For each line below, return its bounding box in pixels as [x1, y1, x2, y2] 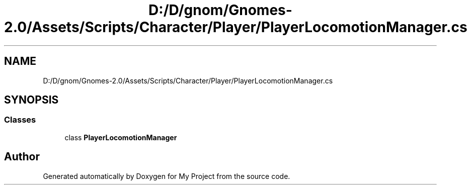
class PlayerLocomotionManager [64, 133, 177, 142]
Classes [4, 115, 36, 125]
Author [4, 150, 40, 163]
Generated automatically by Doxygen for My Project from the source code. [43, 171, 290, 180]
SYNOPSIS [4, 93, 59, 107]
